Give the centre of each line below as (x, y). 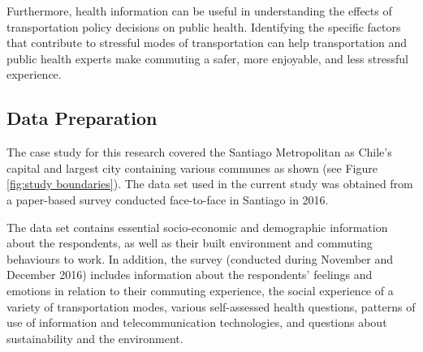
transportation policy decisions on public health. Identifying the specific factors (204, 26)
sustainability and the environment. (95, 338)
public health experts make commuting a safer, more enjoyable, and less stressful (207, 58)
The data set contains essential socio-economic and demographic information (197, 227)
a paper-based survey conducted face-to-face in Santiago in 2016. (168, 199)
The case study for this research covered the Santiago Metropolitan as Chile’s (199, 152)
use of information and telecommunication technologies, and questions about (197, 322)
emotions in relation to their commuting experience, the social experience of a (200, 290)
